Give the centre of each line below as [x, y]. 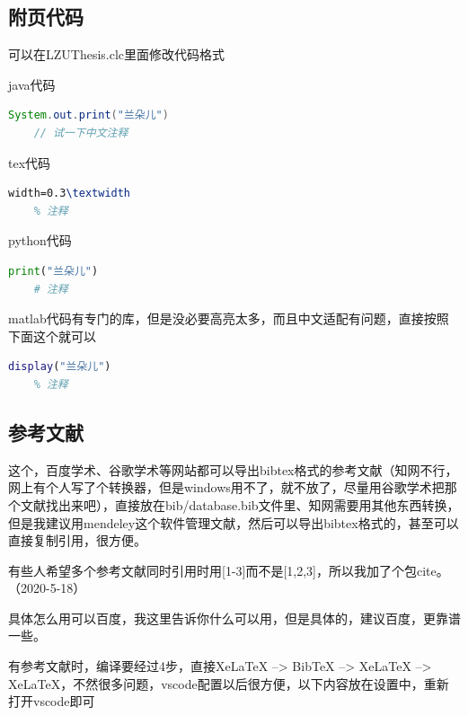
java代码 [32, 84]
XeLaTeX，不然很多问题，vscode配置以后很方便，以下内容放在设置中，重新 [229, 683]
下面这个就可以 [52, 335]
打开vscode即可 [52, 701]
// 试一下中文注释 [81, 132]
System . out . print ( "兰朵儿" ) [88, 115]
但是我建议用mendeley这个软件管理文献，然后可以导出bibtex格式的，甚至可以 [234, 522]
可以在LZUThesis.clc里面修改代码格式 [117, 54]
